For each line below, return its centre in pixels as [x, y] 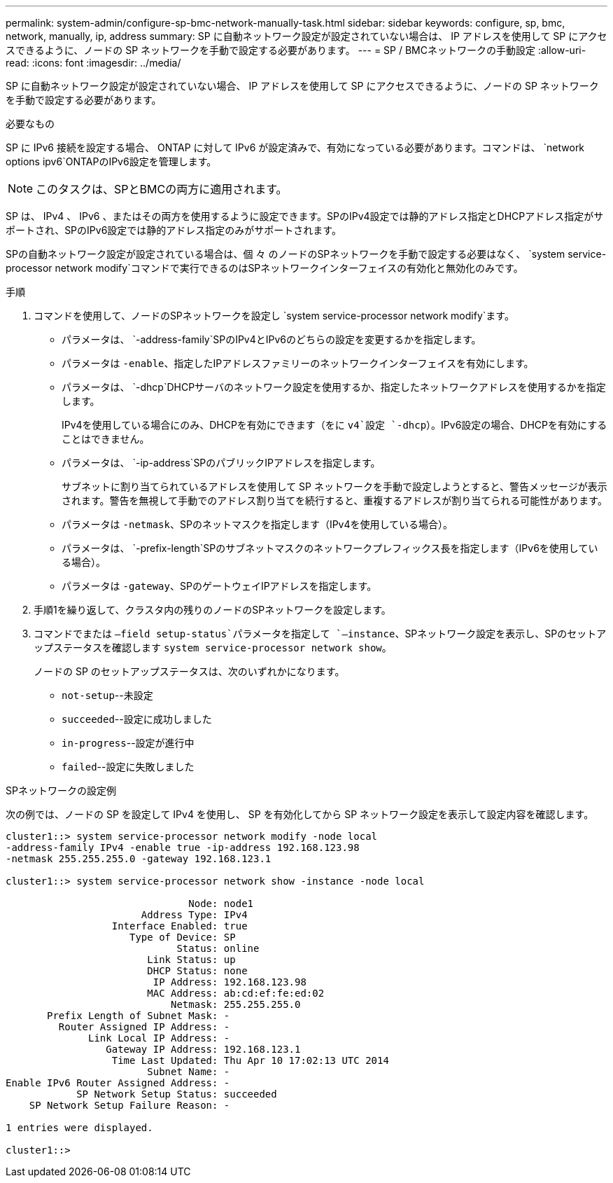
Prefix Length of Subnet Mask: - [139, 1016]
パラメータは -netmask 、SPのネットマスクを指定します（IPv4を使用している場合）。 [258, 524]
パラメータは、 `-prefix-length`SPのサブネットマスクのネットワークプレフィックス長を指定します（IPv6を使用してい [330, 548]
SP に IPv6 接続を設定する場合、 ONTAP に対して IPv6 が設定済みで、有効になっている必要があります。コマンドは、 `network [295, 147]
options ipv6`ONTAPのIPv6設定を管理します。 [111, 161]
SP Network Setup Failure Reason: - [129, 1105]
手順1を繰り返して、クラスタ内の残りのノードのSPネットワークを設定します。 [212, 610]
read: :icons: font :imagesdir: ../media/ [93, 63]
